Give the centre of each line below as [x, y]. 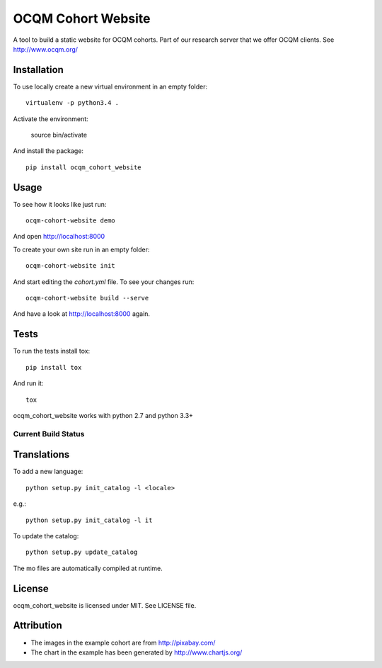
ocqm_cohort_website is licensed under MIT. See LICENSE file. [105, 605]
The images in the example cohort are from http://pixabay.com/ [123, 642]
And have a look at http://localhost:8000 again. [82, 314]
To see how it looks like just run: [60, 204]
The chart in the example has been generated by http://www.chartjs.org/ [137, 652]
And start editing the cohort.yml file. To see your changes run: [104, 282]
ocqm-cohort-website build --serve [87, 298]
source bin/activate [59, 135]
